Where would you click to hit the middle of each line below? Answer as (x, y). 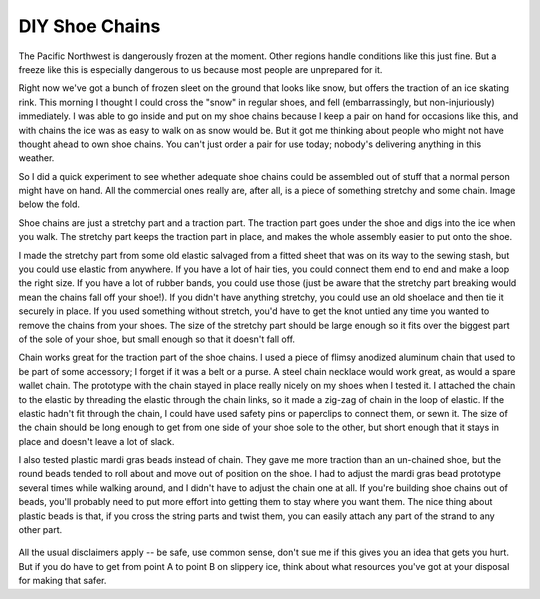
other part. (40, 530)
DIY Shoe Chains (89, 26)
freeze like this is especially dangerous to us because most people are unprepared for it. (200, 69)
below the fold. (49, 204)
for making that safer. (62, 581)
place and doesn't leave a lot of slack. (96, 441)
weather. (36, 158)
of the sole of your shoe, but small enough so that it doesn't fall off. (156, 339)
